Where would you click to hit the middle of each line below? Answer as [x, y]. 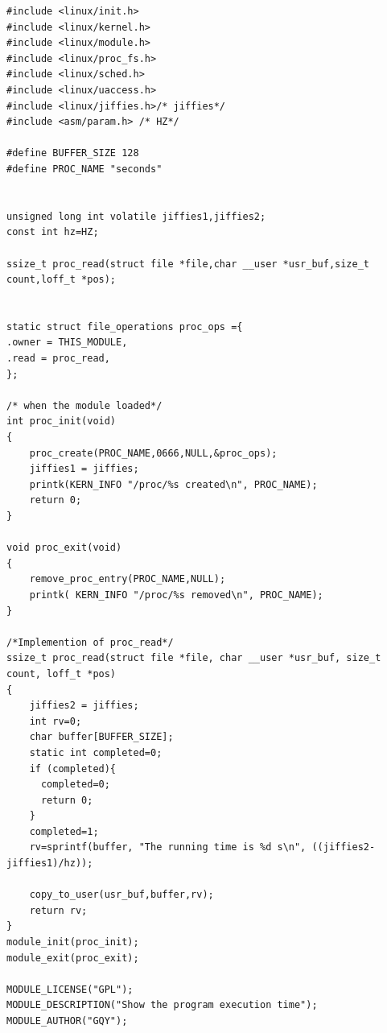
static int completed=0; [96, 752]
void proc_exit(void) [64, 548]
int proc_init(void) [62, 421]
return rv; [58, 910]
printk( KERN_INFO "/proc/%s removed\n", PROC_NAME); [176, 595]
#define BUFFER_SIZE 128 [73, 153]
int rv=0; [56, 721]
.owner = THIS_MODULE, [67, 343]
